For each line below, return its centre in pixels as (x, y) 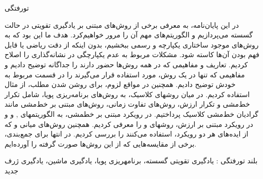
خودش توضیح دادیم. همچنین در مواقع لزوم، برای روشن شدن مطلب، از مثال (120, 84)
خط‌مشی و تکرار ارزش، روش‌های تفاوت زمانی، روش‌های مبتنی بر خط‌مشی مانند (127, 104)
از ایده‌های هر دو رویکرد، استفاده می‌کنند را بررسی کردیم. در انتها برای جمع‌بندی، (126, 134)
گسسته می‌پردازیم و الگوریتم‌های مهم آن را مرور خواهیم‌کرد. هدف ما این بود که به (129, 35)
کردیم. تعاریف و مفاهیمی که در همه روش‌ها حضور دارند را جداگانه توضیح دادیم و (126, 64)
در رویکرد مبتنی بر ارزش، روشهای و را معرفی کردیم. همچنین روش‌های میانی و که (129, 124)
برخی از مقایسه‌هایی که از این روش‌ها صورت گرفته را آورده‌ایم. (101, 143)
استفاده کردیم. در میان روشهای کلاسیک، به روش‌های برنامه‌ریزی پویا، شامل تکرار (127, 94)
